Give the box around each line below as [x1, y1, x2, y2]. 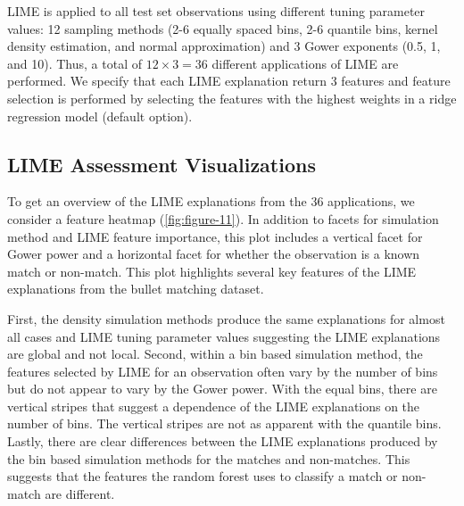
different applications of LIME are [211, 54, 399, 72]
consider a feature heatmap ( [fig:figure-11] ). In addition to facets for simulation [7, 209, 439, 228]
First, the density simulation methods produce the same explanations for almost [7, 309, 445, 328]
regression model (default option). [7, 106, 193, 125]
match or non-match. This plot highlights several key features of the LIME [7, 261, 417, 280]
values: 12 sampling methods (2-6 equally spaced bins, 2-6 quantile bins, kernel [7, 19, 438, 37]
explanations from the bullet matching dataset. [7, 279, 264, 298]
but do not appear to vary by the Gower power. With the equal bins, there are [7, 379, 437, 398]
